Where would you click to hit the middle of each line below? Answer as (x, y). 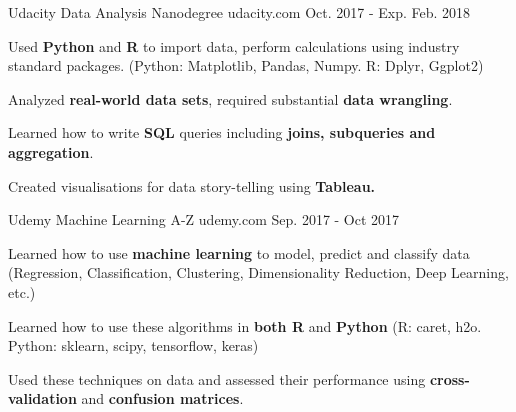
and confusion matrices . (162, 398)
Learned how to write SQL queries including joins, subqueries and (222, 132)
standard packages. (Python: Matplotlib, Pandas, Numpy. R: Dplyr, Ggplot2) (246, 65)
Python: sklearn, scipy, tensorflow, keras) (133, 345)
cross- (449, 378)
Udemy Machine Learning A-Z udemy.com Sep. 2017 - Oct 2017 (204, 219)
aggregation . (51, 151)
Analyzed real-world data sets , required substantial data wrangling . (230, 98)
